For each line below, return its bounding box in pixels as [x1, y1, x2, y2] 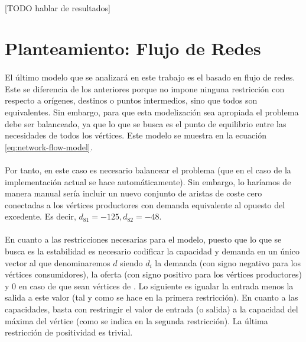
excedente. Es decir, [5, 210, 76, 222]
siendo [120, 256, 143, 269]
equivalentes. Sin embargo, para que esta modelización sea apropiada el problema [5, 105, 299, 118]
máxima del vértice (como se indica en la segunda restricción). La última [5, 314, 268, 327]
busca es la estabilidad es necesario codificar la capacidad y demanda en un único [5, 245, 300, 257]
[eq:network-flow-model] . [5, 140, 93, 153]
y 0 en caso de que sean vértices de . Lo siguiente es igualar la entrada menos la [5, 279, 294, 292]
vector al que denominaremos [5, 256, 110, 269]
